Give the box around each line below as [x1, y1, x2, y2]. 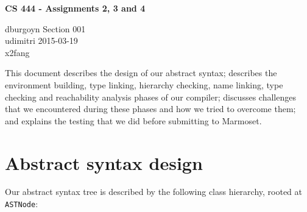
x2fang [5, 46, 30, 58]
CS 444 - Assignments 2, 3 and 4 [5, 2, 146, 14]
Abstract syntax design [5, 150, 203, 175]
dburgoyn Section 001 [5, 22, 86, 35]
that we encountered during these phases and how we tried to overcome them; [5, 102, 296, 115]
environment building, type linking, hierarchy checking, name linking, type [5, 78, 283, 91]
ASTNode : [5, 197, 38, 210]
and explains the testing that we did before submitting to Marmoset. [5, 114, 262, 127]
